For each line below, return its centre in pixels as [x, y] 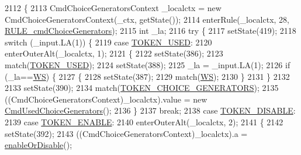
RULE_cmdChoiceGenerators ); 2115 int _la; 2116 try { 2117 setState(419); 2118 [150, 31]
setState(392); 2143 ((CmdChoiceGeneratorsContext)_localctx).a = [126, 133]
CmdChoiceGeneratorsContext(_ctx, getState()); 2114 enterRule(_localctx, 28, [147, 19]
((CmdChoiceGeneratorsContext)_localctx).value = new [106, 99]
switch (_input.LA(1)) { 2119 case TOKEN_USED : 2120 [108, 42]
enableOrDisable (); [39, 145]
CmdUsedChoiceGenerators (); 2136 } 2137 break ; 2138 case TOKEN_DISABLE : [150, 110]
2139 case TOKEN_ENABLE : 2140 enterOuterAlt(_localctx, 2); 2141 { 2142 [144, 121]
